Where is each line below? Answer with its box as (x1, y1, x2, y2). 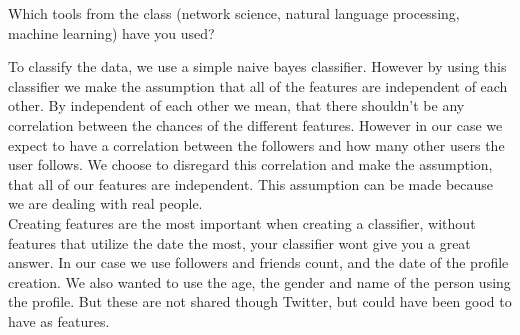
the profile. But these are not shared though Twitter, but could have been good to (8, 291, 512, 312)
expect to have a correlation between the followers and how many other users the (8, 134, 505, 155)
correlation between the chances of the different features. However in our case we (8, 114, 503, 135)
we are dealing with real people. (8, 193, 203, 214)
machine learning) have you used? (8, 22, 215, 43)
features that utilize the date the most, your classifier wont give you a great (8, 232, 471, 253)
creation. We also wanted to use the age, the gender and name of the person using (8, 271, 511, 292)
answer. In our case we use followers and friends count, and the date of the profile (8, 252, 509, 273)
